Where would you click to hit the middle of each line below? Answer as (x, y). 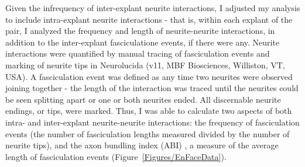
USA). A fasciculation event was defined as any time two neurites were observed (149, 76)
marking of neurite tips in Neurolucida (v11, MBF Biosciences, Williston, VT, (145, 65)
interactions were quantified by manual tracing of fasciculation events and (138, 53)
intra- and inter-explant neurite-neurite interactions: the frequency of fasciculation (152, 122)
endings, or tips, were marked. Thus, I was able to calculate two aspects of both (149, 111)
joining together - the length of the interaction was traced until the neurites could (152, 88)
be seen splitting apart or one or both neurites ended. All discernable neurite (143, 99)
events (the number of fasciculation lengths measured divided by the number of (148, 133)
